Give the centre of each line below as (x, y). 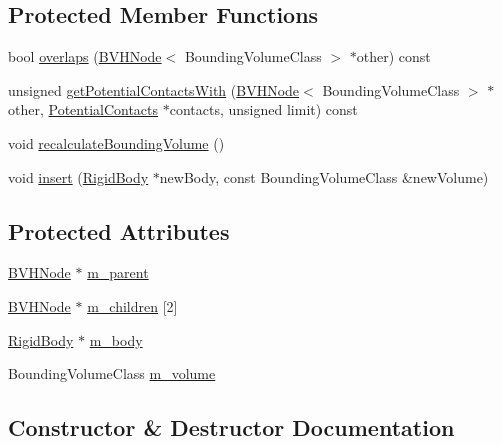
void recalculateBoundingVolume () (116, 142)
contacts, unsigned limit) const (263, 109)
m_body (116, 339)
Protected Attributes (119, 230)
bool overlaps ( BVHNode (85, 56)
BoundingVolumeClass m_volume (112, 373)
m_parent (118, 272)
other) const (393, 56)
